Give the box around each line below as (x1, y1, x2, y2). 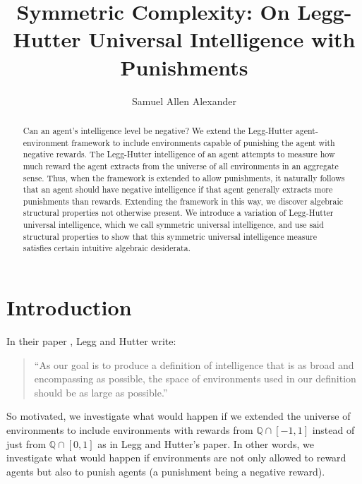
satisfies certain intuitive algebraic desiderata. (23, 242, 191, 254)
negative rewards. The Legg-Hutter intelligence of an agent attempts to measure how (23, 148, 335, 160)
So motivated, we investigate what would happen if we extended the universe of (6, 409, 351, 423)
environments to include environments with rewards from (6, 423, 253, 437)
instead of (312, 423, 355, 437)
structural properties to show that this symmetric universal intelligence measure (23, 230, 317, 242)
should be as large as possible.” (34, 385, 168, 399)
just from (6, 436, 47, 451)
